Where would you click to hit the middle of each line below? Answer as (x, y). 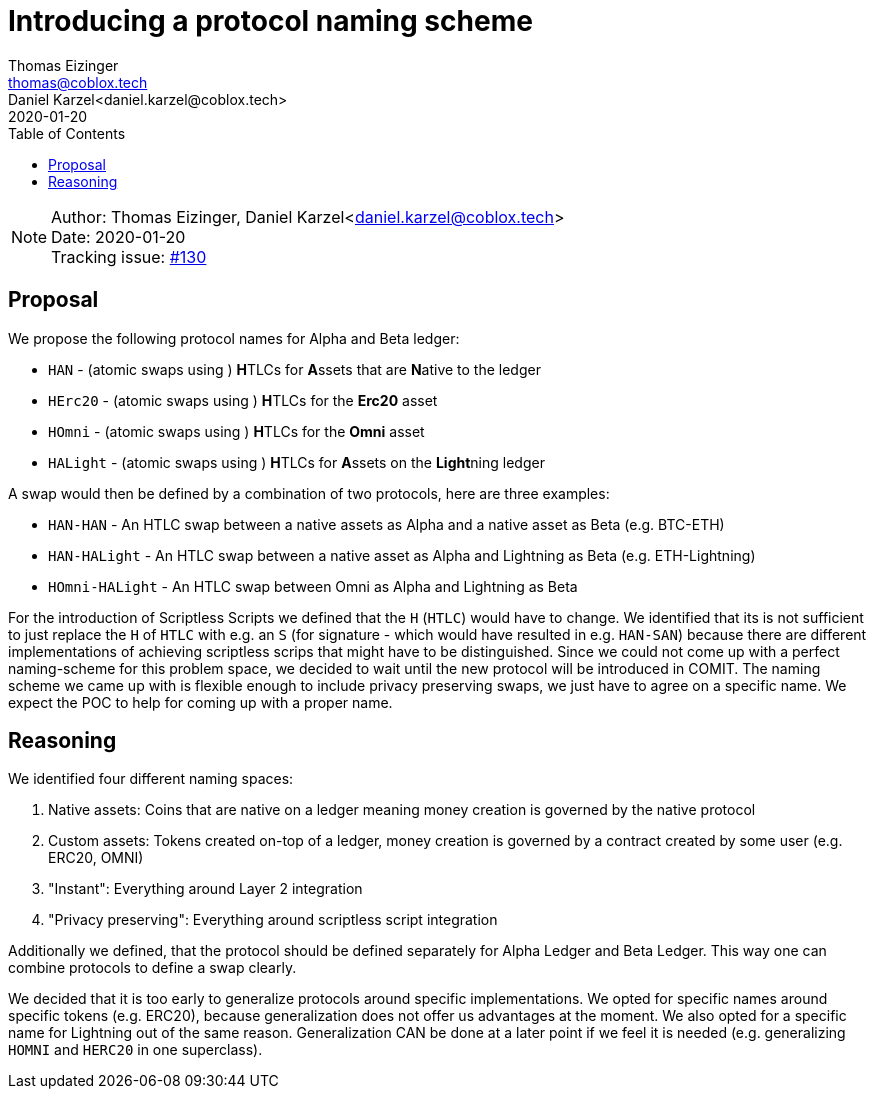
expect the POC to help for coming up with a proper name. (200, 702)
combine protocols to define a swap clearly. (152, 968)
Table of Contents (67, 133)
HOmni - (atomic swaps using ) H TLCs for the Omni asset (236, 431)
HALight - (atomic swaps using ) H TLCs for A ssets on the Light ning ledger (296, 462)
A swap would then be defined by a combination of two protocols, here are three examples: (309, 493)
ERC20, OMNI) (96, 858)
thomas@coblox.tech (78, 82)
